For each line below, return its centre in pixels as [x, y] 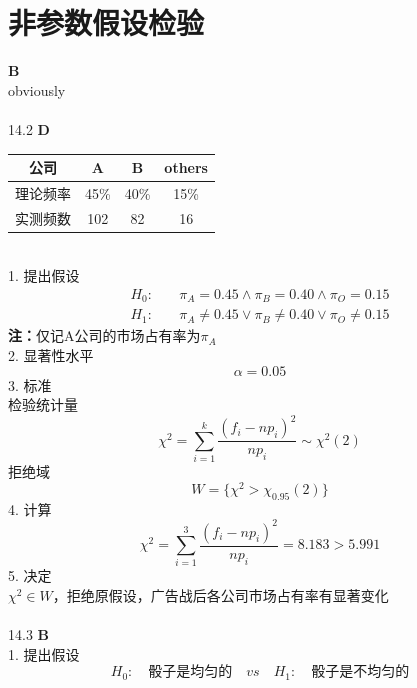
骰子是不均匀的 [360, 672]
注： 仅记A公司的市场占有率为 [104, 335]
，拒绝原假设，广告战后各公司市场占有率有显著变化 [220, 595]
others [186, 167]
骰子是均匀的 [190, 672]
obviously [37, 89]
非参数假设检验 [106, 22]
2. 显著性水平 [51, 355]
